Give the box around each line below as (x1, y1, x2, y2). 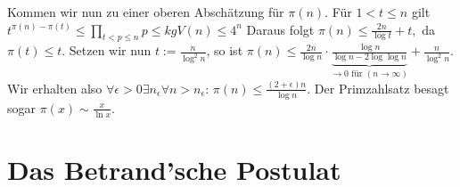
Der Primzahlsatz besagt (314, 78, 449, 97)
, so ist (206, 41, 243, 60)
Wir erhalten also (7, 78, 103, 97)
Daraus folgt (246, 20, 315, 38)
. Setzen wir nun (62, 41, 152, 60)
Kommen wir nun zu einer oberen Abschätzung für (7, 3, 284, 20)
